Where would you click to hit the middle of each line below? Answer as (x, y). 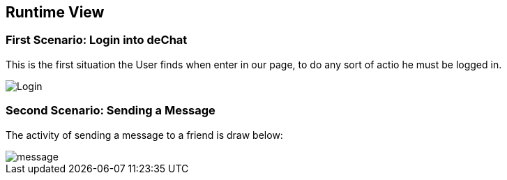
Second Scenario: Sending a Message (111, 111)
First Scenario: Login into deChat (97, 40)
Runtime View (55, 12)
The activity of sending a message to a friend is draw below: (144, 135)
